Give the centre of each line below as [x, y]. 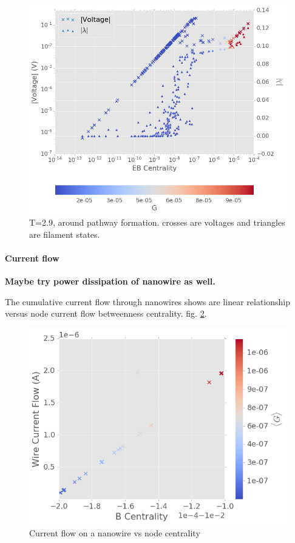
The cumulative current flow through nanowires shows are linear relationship [147, 301]
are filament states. [65, 234]
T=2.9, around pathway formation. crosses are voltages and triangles [157, 222]
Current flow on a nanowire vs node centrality [115, 532]
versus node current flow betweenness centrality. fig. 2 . [106, 313]
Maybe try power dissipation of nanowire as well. [110, 281]
